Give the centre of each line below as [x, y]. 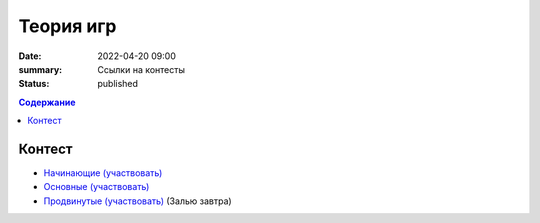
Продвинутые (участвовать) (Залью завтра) [137, 201]
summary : [40, 69]
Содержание [47, 102]
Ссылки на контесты [141, 69]
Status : [34, 84]
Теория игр [67, 26]
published [118, 84]
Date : [30, 56]
